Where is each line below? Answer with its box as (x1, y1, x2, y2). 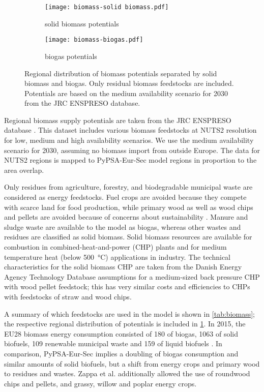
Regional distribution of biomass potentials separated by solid (24, 68, 217, 78)
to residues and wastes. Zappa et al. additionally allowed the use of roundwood (4, 368, 250, 379)
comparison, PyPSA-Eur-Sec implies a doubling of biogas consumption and (4, 348, 239, 358)
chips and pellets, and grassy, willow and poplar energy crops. (4, 378, 197, 388)
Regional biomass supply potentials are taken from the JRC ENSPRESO (4, 114, 231, 125)
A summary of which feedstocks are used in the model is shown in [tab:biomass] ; (4, 308, 255, 319)
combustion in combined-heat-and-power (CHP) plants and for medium (4, 242, 227, 252)
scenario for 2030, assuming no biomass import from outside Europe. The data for (4, 144, 260, 155)
